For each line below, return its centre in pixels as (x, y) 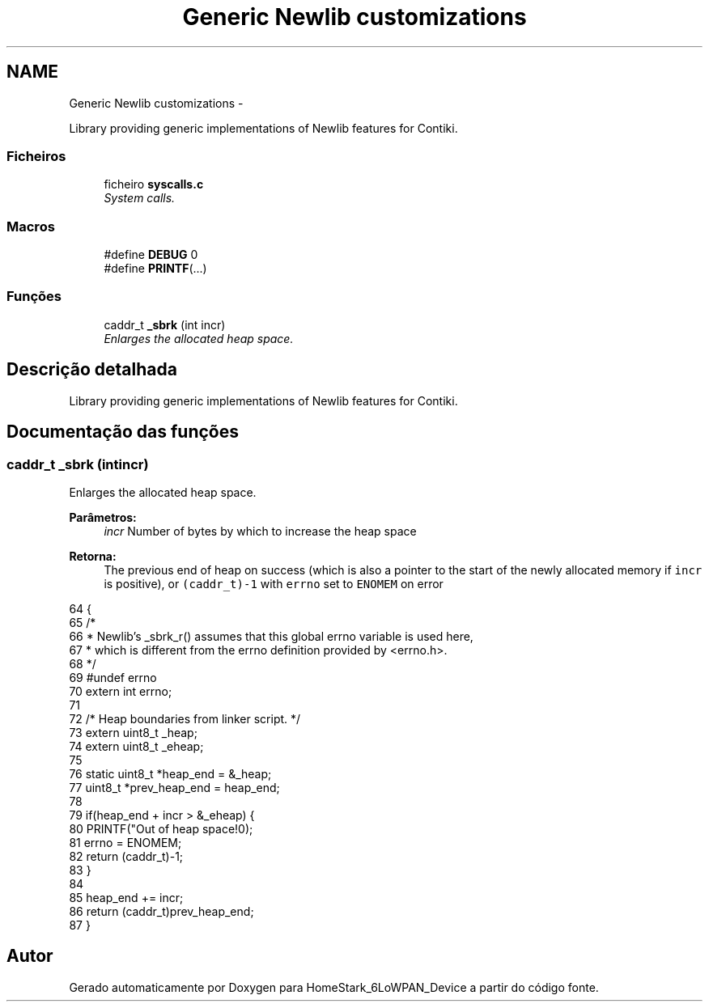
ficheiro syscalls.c (154, 184)
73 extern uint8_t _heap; (133, 732)
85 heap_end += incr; (126, 897)
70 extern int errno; (121, 691)
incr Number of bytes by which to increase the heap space (260, 531)
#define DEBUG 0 (151, 255)
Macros (31, 226)
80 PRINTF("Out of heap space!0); (161, 828)
